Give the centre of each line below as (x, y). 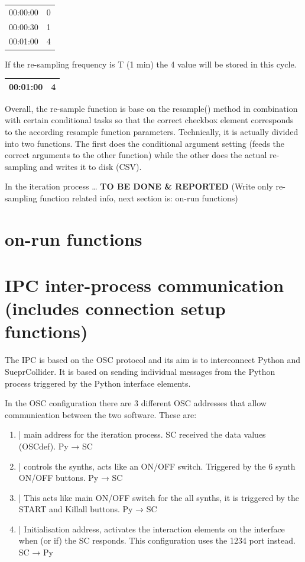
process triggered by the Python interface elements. (98, 383)
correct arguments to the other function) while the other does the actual (136, 155)
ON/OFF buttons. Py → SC (71, 478)
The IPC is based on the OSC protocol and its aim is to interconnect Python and (153, 360)
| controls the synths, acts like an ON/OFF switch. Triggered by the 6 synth (157, 466)
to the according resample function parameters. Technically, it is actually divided (152, 131)
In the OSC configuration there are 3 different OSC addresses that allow (136, 403)
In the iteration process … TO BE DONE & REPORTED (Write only (139, 186)
